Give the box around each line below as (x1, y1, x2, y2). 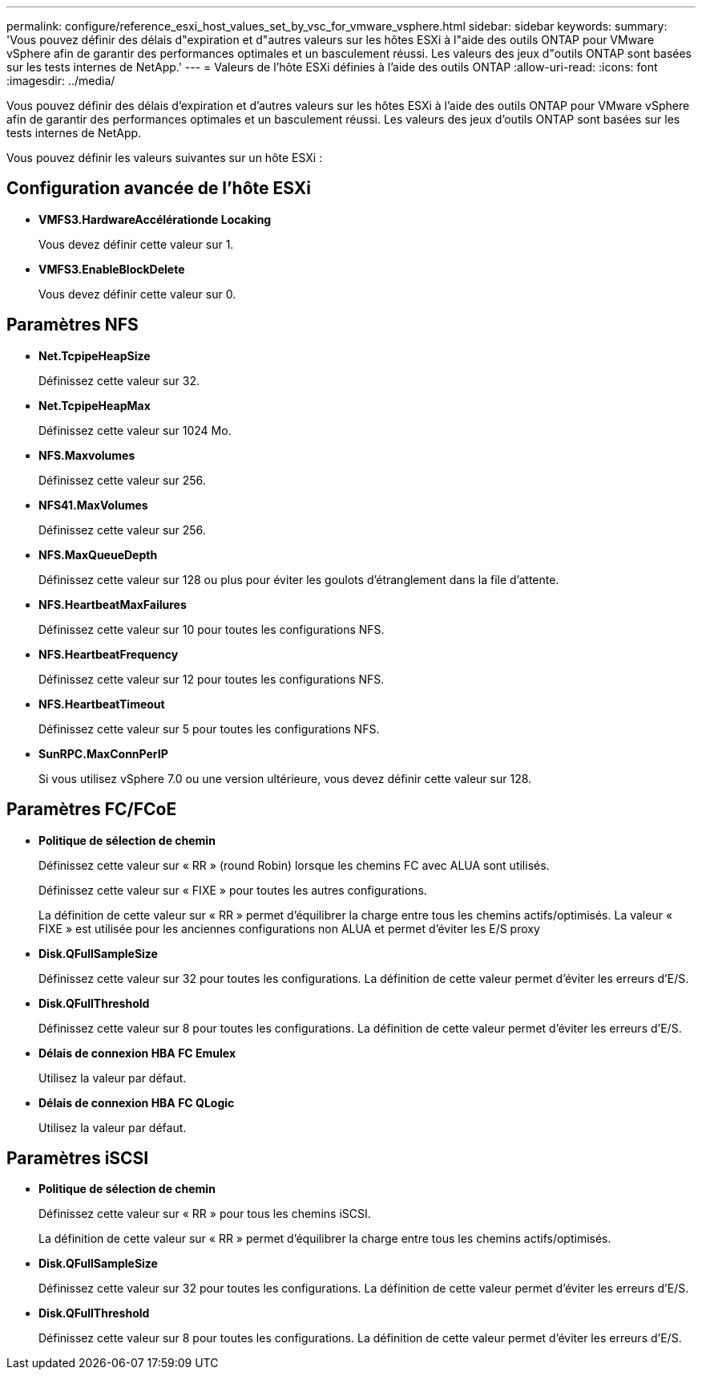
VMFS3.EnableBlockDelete (38, 262, 185, 276)
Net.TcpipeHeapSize (38, 348, 151, 363)
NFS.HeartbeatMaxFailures (38, 597, 187, 611)
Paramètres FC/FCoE (6, 799, 177, 820)
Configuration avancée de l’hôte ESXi (6, 178, 311, 199)
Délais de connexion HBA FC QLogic (38, 1095, 235, 1110)
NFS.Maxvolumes (38, 448, 135, 462)
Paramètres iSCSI (6, 1147, 149, 1168)
